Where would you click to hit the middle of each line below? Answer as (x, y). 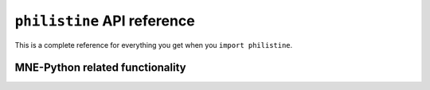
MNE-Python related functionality (100, 68)
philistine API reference (105, 21)
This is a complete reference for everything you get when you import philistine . (154, 45)
